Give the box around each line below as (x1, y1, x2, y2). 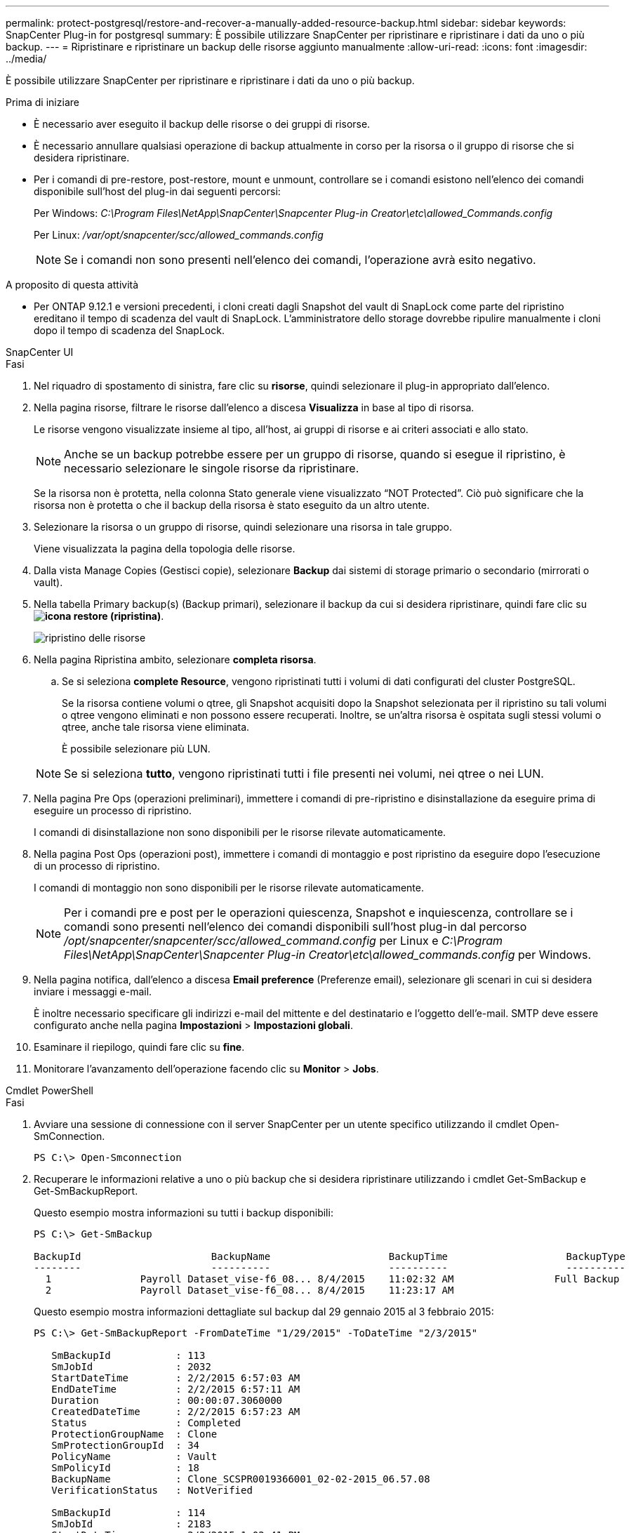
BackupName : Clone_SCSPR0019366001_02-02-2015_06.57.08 (51, 1473, 430, 1485)
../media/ (6, 53, 47, 65)
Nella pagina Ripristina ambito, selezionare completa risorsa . (34, 653, 317, 665)
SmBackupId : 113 (51, 1350, 206, 1361)
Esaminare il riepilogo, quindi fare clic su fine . (34, 1041, 245, 1053)
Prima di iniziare (6, 96, 79, 108)
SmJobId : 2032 (51, 1361, 211, 1372)
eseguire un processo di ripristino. (34, 804, 192, 816)
